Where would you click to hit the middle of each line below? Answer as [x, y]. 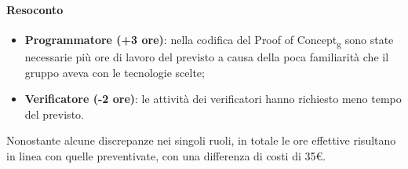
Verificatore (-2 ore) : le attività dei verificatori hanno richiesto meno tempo [213, 99]
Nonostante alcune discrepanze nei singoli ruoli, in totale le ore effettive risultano [201, 140]
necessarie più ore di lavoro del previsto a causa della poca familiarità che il [207, 56]
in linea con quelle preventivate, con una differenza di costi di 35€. [166, 155]
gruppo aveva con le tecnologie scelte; [115, 72]
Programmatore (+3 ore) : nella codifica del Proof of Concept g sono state [209, 40]
